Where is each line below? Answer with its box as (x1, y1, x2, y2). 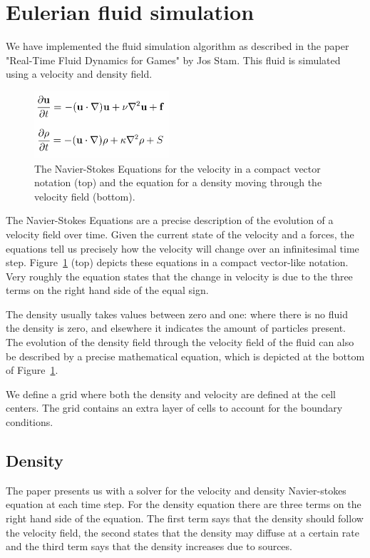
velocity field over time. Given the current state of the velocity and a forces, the (6, 226, 354, 241)
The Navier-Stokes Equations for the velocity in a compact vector (34, 161, 321, 176)
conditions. (6, 415, 53, 430)
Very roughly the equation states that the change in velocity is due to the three (6, 268, 353, 283)
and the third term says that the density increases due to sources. (6, 539, 292, 554)
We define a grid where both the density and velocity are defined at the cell (6, 386, 336, 401)
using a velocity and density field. (6, 66, 153, 81)
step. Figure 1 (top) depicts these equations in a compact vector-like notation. (6, 255, 349, 270)
